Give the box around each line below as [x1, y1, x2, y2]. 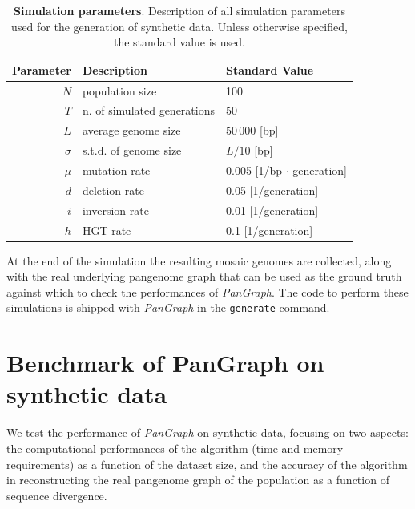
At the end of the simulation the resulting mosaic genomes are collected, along [6, 252, 392, 269]
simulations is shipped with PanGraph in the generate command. [6, 299, 330, 316]
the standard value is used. [113, 34, 245, 50]
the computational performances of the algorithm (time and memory [6, 439, 344, 456]
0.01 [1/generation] [226, 201, 319, 218]
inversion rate [82, 201, 149, 218]
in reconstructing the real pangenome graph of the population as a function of [6, 471, 389, 488]
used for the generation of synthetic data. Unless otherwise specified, [11, 18, 348, 34]
